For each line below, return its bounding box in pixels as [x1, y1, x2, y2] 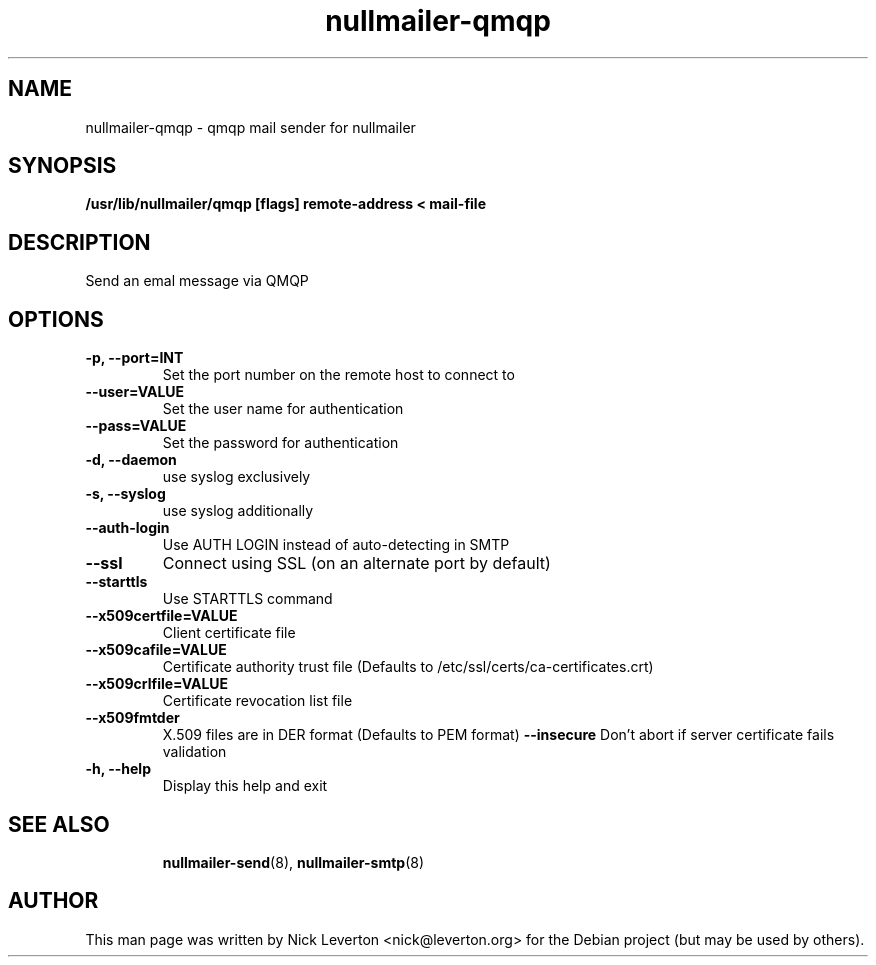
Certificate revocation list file [162, 692, 353, 710]
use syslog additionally [162, 502, 314, 520]
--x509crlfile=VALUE [85, 675, 229, 693]
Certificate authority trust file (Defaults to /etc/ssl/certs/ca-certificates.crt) [162, 658, 654, 676]
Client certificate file [162, 624, 296, 642]
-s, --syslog [85, 485, 166, 503]
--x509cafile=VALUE [85, 641, 227, 659]
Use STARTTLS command [162, 590, 333, 608]
